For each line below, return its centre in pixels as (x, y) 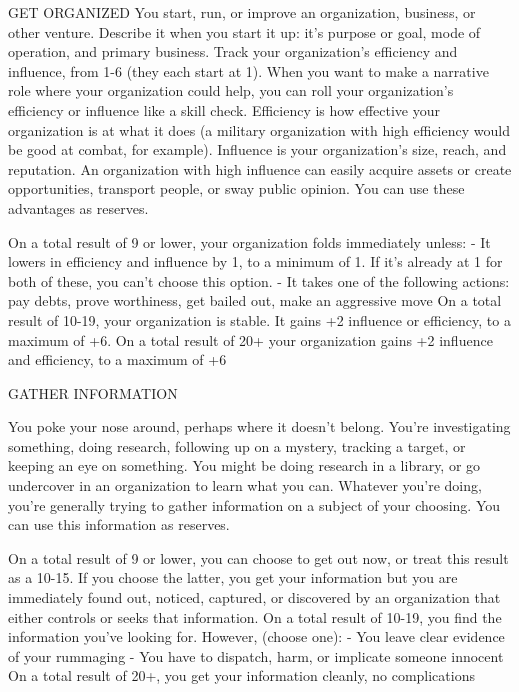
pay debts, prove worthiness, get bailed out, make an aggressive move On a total (255, 300)
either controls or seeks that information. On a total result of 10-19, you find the (255, 616)
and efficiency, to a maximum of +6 (117, 359)
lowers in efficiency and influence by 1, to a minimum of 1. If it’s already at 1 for (255, 261)
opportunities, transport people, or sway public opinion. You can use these (236, 188)
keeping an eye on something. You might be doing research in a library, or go (244, 465)
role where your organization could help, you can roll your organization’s (231, 90)
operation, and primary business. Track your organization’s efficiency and (233, 51)
